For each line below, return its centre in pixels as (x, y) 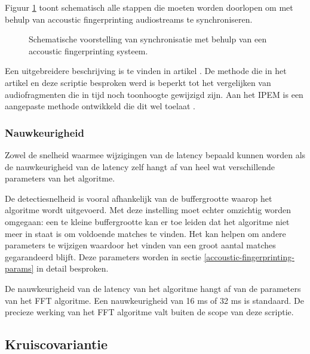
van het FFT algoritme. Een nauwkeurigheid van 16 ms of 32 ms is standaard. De (154, 300)
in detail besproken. (73, 268)
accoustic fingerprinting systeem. (88, 50)
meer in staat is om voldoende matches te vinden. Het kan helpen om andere (145, 233)
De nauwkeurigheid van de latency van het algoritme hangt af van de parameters (153, 288)
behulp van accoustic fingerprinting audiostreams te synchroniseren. (129, 19)
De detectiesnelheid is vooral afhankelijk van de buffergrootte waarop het (139, 198)
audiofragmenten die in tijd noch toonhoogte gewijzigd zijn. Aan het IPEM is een (154, 94)
